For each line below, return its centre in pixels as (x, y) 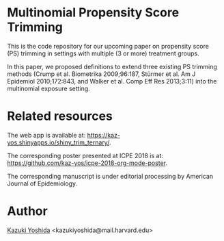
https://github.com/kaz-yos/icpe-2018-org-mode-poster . (87, 163)
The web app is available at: (46, 135)
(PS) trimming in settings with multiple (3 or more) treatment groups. (103, 53)
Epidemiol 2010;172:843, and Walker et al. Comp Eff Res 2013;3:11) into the (112, 81)
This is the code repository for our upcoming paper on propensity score (108, 46)
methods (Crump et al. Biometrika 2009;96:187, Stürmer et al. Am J (101, 74)
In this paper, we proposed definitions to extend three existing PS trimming (112, 66)
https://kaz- (104, 135)
